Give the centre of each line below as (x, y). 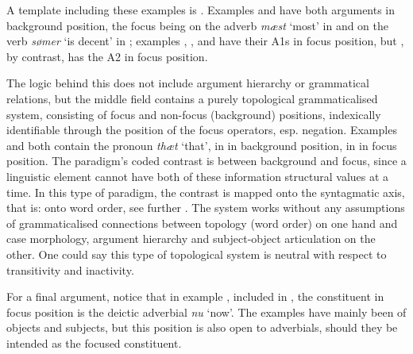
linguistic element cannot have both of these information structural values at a (198, 176)
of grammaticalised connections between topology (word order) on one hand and (202, 223)
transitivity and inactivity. (70, 269)
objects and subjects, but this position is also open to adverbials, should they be (202, 327)
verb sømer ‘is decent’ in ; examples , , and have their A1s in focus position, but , (205, 41)
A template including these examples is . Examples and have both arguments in (201, 10)
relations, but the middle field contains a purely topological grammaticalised (192, 98)
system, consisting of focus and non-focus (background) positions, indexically (194, 114)
